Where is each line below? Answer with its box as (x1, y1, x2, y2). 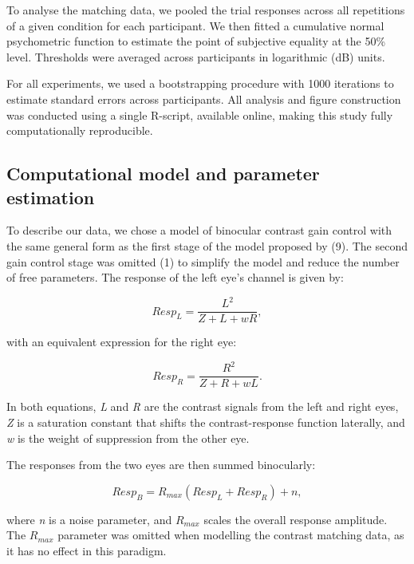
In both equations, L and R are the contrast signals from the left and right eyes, (6, 398, 399, 415)
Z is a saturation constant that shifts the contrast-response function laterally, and (6, 414, 405, 431)
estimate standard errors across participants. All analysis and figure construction (6, 90, 401, 107)
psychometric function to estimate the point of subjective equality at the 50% (6, 33, 386, 49)
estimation (6, 184, 95, 209)
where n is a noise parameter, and (6, 511, 172, 527)
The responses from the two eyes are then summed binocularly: (6, 456, 316, 473)
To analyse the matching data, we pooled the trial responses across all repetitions (6, 2, 405, 18)
